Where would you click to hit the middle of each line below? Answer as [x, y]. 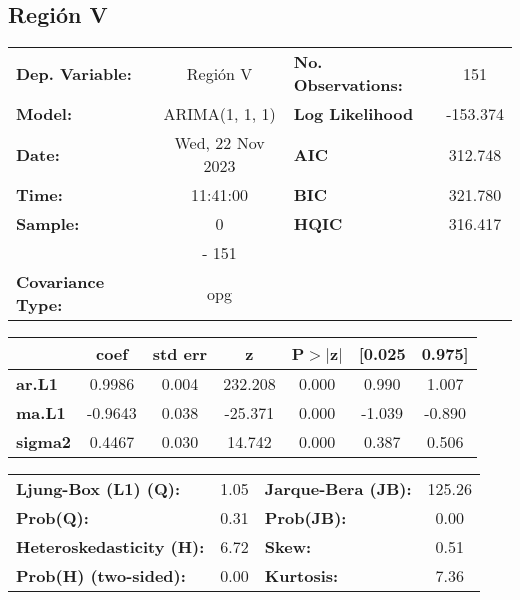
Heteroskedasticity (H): [110, 547]
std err [180, 354]
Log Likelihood [353, 114]
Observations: [348, 85]
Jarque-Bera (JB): [338, 489]
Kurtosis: [301, 576]
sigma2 [44, 442]
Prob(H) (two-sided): [101, 576]
